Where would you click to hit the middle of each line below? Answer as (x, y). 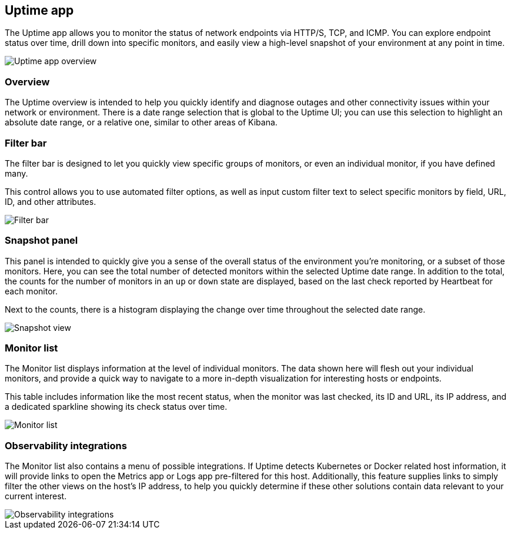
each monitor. (31, 291)
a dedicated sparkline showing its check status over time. (116, 407)
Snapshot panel (41, 241)
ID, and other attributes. (51, 201)
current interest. (36, 496)
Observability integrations (66, 445)
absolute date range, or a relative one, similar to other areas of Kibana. (141, 122)
